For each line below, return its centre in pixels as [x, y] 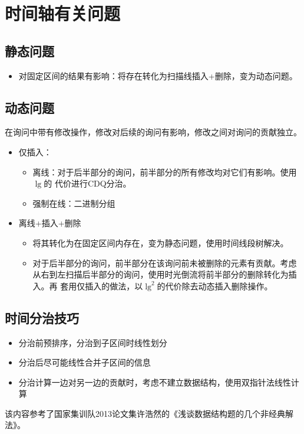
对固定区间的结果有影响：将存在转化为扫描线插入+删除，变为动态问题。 [158, 75]
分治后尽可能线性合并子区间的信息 [85, 362]
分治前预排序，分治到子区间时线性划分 [93, 342]
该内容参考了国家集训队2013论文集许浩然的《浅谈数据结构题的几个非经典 [145, 413]
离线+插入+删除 [50, 223]
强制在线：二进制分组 [74, 203]
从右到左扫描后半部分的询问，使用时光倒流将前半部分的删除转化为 [161, 274]
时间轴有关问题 [63, 13]
